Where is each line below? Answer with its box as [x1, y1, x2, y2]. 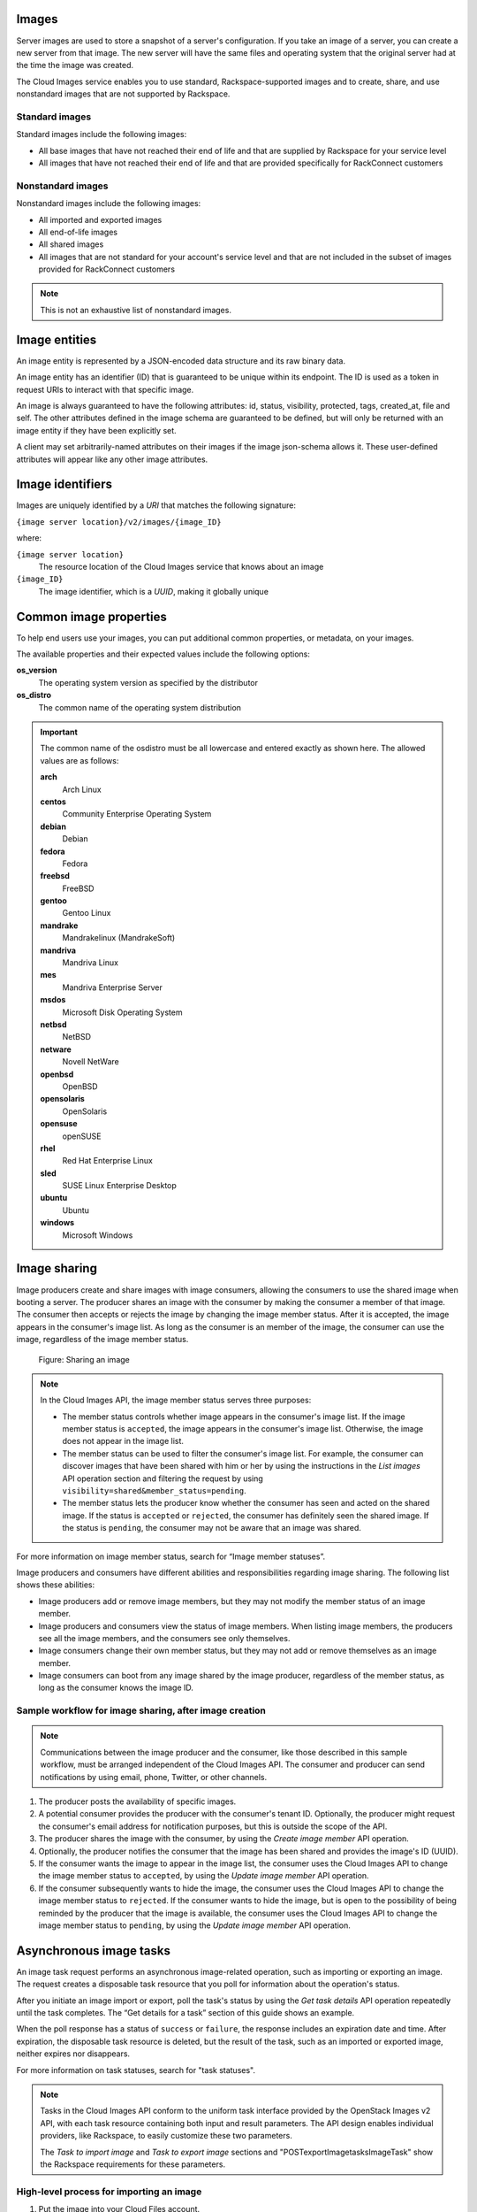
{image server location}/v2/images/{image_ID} [16, 517, 222, 526]
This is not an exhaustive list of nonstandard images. [40, 304, 231, 315]
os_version [16, 664, 57, 676]
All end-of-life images [38, 227, 118, 237]
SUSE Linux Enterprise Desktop [62, 1180, 177, 1191]
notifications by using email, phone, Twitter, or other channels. [40, 1771, 268, 1782]
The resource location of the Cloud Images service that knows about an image [38, 561, 324, 572]
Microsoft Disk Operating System [62, 1007, 183, 1018]
